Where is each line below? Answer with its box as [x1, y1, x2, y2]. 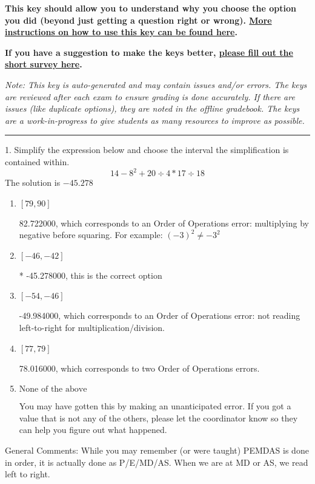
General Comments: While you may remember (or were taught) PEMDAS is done [5, 443, 309, 456]
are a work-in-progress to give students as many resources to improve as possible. [5, 114, 305, 126]
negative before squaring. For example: [19, 228, 163, 241]
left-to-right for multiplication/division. [19, 321, 165, 333]
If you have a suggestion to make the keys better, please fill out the [5, 46, 293, 58]
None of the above [19, 385, 87, 394]
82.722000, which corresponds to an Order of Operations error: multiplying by [19, 216, 309, 229]
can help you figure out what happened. [19, 423, 167, 436]
